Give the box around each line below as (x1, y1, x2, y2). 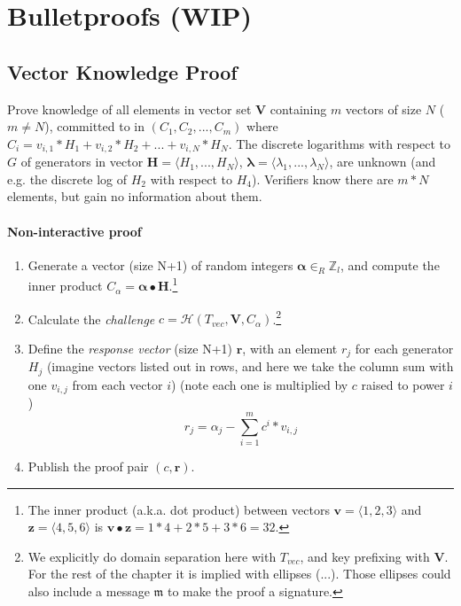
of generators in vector (20, 152, 144, 171)
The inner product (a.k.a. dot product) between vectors (27, 500, 330, 518)
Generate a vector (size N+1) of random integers (27, 255, 293, 274)
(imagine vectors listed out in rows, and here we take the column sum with (46, 357, 454, 376)
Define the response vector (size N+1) (27, 338, 233, 357)
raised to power (361, 375, 445, 393)
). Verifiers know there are (251, 169, 394, 188)
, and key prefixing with (300, 547, 430, 565)
